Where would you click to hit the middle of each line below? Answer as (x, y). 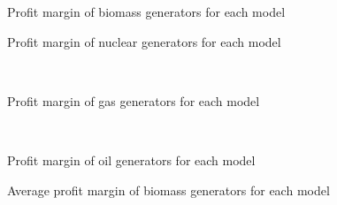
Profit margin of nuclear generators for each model (144, 41)
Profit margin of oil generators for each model (131, 159)
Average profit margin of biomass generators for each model (168, 190)
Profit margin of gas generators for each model (134, 100)
